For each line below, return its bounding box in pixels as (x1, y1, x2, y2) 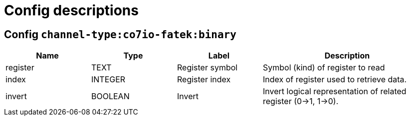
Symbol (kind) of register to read (263, 62, 385, 73)
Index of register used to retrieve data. (263, 74, 407, 85)
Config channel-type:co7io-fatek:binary (4, 28, 236, 41)
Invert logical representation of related (263, 86, 407, 97)
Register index (177, 74, 231, 85)
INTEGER (91, 74, 126, 85)
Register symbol (177, 62, 238, 73)
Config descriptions (4, 2, 139, 19)
